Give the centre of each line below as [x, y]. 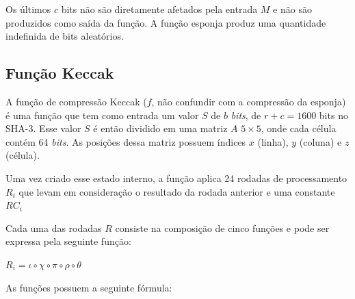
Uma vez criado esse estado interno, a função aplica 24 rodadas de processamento [176, 178]
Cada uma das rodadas [54, 227]
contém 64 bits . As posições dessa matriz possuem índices [126, 141]
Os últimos [28, 9]
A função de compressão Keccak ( [76, 101]
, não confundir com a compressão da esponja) [249, 101]
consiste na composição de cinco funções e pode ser [222, 227]
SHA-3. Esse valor [43, 128]
